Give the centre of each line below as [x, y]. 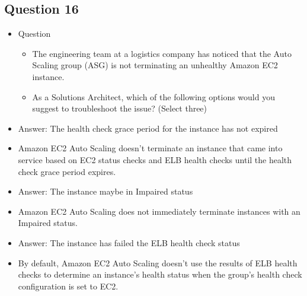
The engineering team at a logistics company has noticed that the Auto [162, 53]
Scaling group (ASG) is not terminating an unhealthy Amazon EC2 [155, 65]
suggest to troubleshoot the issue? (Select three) [120, 108]
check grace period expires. [67, 171]
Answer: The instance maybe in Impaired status [105, 191]
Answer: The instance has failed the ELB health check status [129, 242]
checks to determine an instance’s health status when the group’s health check [160, 274]
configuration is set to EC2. [68, 286]
